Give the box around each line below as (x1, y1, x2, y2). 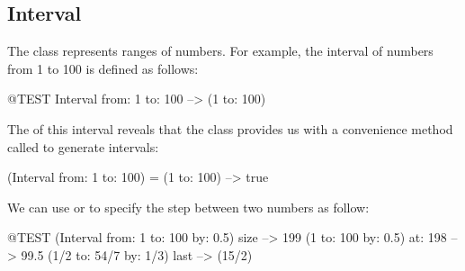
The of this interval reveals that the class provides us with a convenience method (7, 119, 453, 138)
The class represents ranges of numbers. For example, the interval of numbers (7, 41, 434, 60)
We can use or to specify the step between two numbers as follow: (7, 197, 370, 216)
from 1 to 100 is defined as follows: (7, 59, 199, 77)
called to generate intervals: (7, 137, 159, 156)
